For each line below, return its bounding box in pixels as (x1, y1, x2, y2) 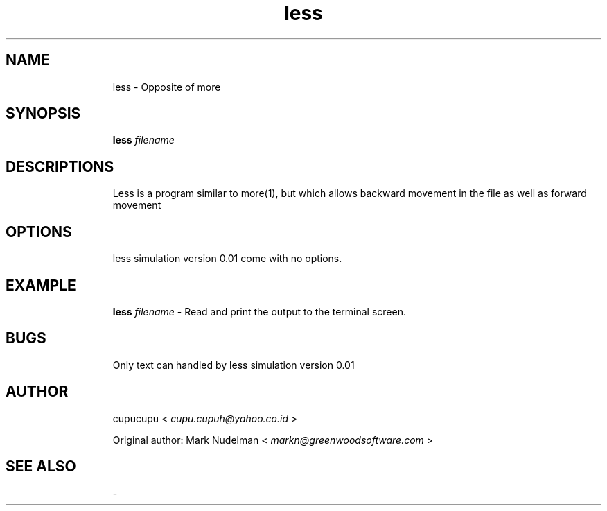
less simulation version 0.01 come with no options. (112, 252, 342, 265)
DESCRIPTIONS (6, 157, 114, 175)
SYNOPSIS (6, 105, 81, 123)
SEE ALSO (6, 458, 76, 476)
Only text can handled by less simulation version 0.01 (112, 358, 355, 371)
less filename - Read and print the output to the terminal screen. (112, 305, 406, 318)
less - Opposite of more (112, 80, 221, 93)
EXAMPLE (6, 276, 76, 294)
